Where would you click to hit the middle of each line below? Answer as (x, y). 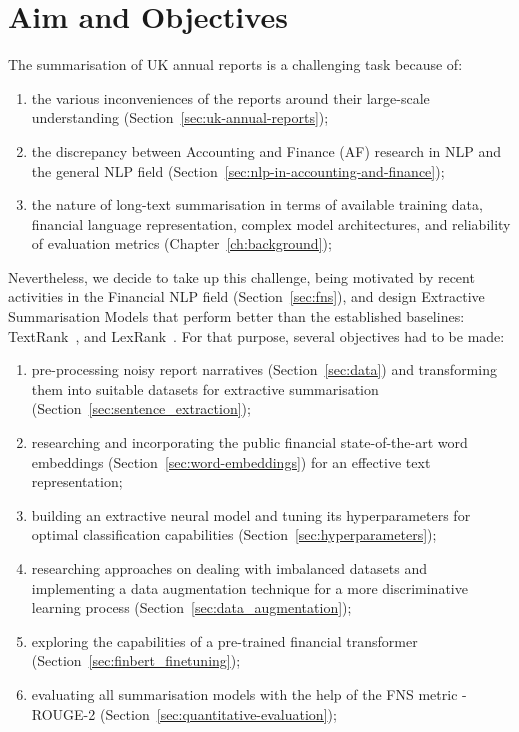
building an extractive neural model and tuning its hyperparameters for (251, 514)
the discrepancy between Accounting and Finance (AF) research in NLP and (266, 150)
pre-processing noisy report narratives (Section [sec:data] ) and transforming (264, 369)
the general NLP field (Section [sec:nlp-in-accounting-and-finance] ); (238, 170)
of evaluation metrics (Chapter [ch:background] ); (181, 243)
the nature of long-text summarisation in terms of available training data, (257, 204)
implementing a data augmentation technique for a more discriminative (249, 587)
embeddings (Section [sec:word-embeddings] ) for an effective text (231, 461)
